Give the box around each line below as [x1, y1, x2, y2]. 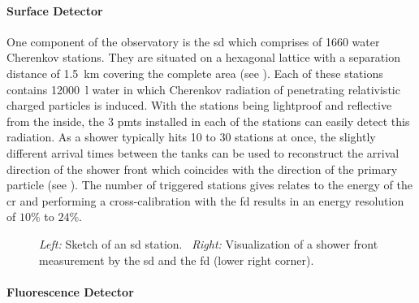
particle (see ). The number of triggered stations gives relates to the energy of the [6, 176, 413, 193]
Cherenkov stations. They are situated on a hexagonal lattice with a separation [6, 49, 400, 66]
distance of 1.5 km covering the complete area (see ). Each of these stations [6, 64, 383, 81]
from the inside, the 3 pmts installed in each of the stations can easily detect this [6, 112, 410, 129]
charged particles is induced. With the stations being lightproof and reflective [6, 97, 392, 114]
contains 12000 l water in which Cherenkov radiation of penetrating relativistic [6, 80, 400, 97]
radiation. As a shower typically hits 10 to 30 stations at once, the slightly [6, 128, 376, 145]
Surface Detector [6, 2, 103, 19]
